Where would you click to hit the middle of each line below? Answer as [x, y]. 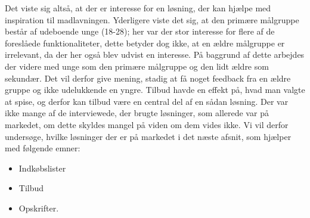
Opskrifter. [39, 208]
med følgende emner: [43, 148]
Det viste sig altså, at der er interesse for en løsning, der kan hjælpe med [138, 8]
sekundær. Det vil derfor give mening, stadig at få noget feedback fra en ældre [148, 78]
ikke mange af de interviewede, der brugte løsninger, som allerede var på [137, 113]
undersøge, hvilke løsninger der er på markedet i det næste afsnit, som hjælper [148, 136]
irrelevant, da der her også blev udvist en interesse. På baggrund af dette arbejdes [155, 54]
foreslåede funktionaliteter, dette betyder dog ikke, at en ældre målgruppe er [145, 43]
